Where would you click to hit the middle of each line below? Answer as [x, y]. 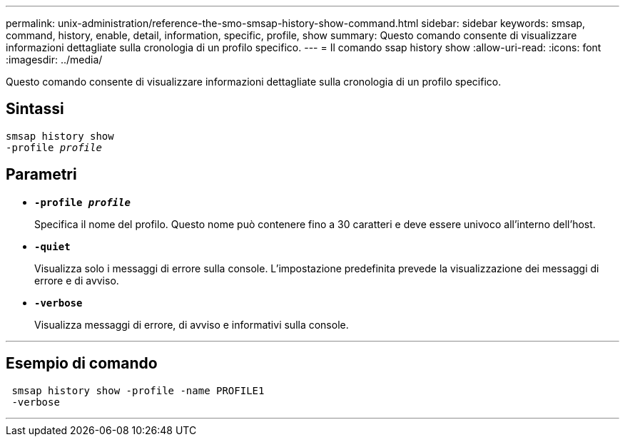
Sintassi [35, 109]
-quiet [52, 246]
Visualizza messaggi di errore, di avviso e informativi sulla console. [192, 324]
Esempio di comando [82, 364]
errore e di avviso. [77, 280]
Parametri [41, 175]
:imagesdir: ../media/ [54, 60]
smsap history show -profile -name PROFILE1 [138, 390]
